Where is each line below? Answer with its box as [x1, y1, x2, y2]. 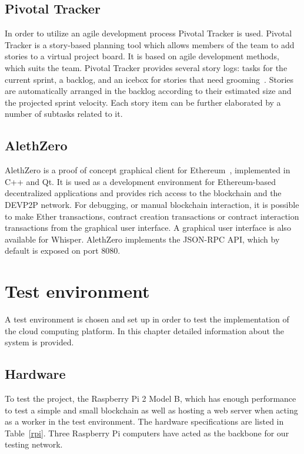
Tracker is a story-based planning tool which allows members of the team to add [5, 38, 295, 51]
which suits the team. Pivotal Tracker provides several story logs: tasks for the [5, 61, 288, 73]
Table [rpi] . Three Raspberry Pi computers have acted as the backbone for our [5, 426, 289, 439]
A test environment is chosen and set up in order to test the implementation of [5, 313, 289, 325]
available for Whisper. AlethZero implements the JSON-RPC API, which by [5, 233, 280, 245]
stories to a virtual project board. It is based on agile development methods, [5, 50, 279, 62]
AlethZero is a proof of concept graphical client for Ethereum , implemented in [5, 164, 290, 176]
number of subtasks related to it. [5, 107, 123, 120]
